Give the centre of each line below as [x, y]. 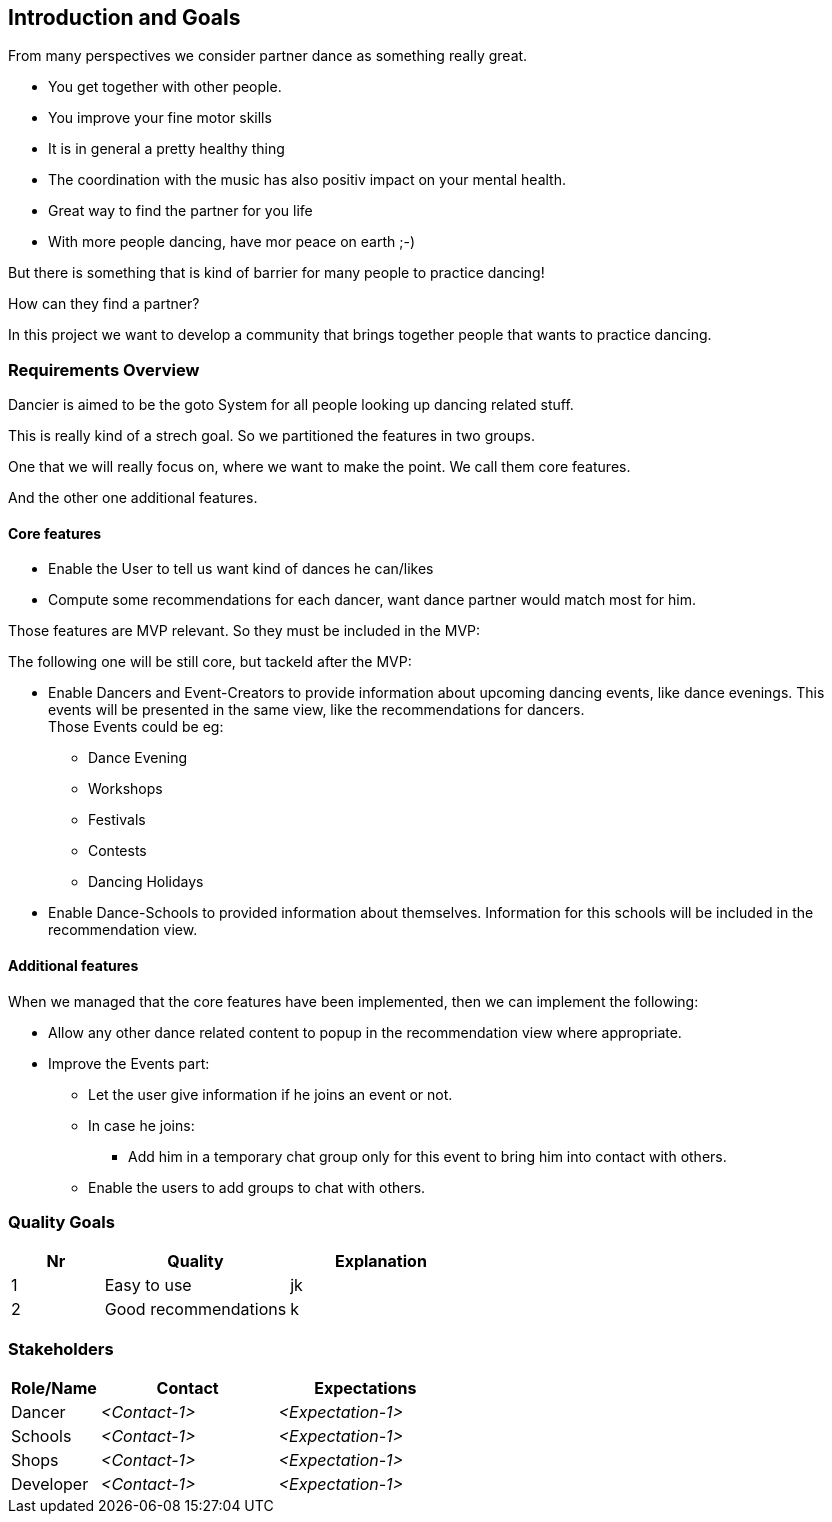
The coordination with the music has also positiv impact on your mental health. [307, 180]
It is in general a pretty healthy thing [166, 149]
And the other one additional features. [133, 498]
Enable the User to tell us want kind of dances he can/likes [241, 569]
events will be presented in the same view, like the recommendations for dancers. [316, 710]
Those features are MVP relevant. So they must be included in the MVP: [244, 631]
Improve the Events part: [129, 1063]
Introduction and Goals [124, 17]
